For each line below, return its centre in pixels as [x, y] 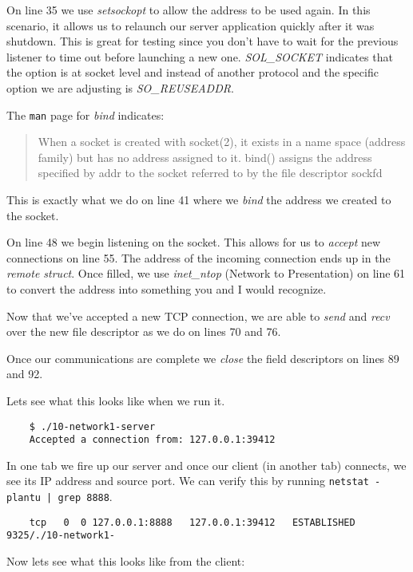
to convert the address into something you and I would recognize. [167, 288]
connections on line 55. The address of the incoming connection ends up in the [199, 257]
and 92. [25, 374]
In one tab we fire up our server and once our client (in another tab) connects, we [206, 465]
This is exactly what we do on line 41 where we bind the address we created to [199, 199]
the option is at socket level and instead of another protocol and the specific [193, 72]
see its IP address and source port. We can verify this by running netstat [188, 481]
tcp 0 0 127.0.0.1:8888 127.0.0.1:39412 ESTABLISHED [192, 522]
